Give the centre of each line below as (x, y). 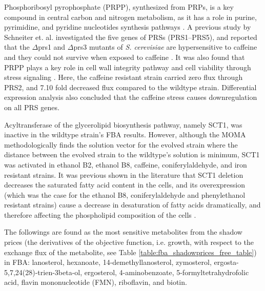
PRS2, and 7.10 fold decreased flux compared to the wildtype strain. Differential (130, 87)
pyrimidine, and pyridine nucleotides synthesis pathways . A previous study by (128, 27)
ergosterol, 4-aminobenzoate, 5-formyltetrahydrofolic (167, 272)
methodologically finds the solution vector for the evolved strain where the (121, 144)
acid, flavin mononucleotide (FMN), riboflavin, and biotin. (96, 282)
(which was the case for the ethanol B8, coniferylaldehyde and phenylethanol (125, 194)
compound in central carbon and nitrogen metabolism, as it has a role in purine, (130, 17)
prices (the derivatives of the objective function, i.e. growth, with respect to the (129, 242)
